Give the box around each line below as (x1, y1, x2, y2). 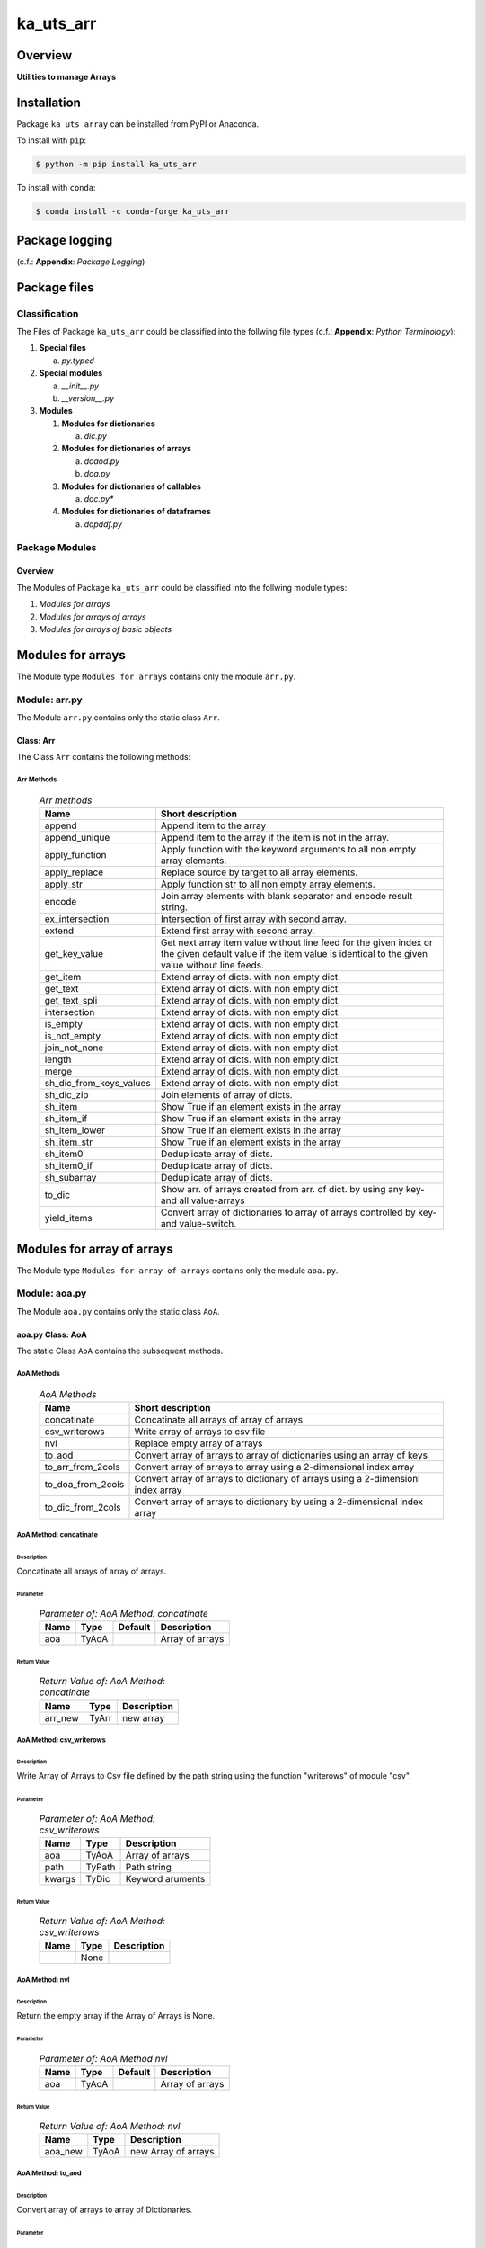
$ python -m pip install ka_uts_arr (35, 159, 198, 170)
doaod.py (84, 455, 120, 467)
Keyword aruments (125, 1873, 206, 1886)
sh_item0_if (44, 1160, 93, 1173)
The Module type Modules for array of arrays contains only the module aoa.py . (16, 1264, 339, 1276)
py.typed (61, 355, 94, 366)
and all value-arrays (160, 1194, 245, 1207)
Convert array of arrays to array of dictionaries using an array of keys (134, 1449, 428, 1461)
